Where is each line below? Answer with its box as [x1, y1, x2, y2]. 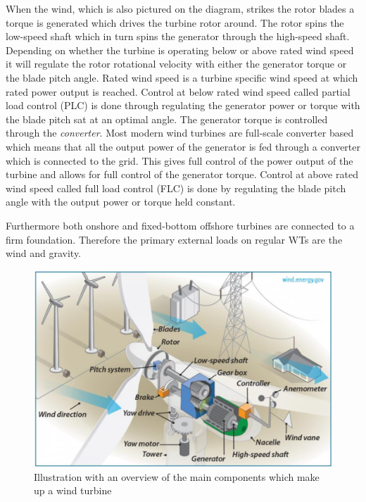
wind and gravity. [6, 246, 82, 261]
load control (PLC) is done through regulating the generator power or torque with [6, 98, 360, 113]
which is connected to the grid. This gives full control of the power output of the [6, 153, 353, 168]
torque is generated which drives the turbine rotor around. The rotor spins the [6, 15, 344, 30]
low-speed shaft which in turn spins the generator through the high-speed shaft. [6, 29, 350, 44]
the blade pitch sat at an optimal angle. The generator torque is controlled [6, 111, 328, 126]
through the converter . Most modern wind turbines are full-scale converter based [6, 125, 354, 140]
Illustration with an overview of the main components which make [34, 469, 320, 484]
